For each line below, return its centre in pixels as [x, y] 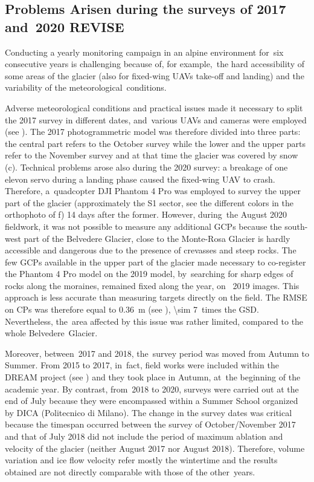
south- [296, 226]
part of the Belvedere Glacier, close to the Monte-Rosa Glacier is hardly [157, 238]
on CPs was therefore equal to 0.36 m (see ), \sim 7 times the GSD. [132, 309]
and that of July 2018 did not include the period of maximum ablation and [144, 436]
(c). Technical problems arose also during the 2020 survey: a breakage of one [146, 167]
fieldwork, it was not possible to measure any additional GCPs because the [143, 226]
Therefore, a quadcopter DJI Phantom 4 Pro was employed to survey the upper [153, 191]
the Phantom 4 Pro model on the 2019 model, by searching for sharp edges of [149, 274]
